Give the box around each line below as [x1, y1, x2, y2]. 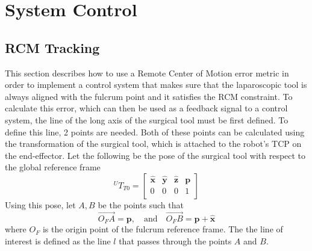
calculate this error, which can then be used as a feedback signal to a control [5, 102, 288, 114]
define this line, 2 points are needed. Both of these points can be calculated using [5, 125, 305, 138]
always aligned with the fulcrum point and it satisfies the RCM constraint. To [5, 90, 293, 102]
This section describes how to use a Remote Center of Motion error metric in [5, 66, 289, 79]
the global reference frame [5, 161, 101, 173]
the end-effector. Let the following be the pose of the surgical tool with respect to [5, 149, 306, 161]
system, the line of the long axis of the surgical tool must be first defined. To [5, 113, 289, 126]
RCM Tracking [5, 38, 100, 57]
